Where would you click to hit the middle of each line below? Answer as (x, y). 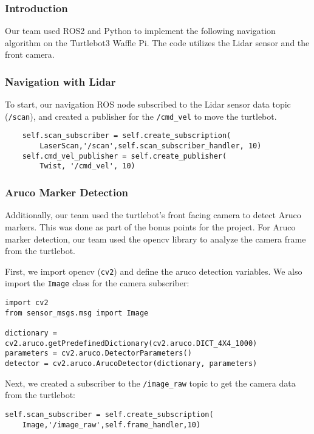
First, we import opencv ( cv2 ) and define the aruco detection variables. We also (154, 271)
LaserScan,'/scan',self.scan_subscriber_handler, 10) (151, 146)
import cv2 (27, 303)
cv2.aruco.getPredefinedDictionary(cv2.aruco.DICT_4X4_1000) (131, 343)
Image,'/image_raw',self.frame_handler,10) (111, 425)
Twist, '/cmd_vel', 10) (87, 166)
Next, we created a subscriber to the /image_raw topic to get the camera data (150, 383)
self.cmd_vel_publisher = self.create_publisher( (125, 156)
